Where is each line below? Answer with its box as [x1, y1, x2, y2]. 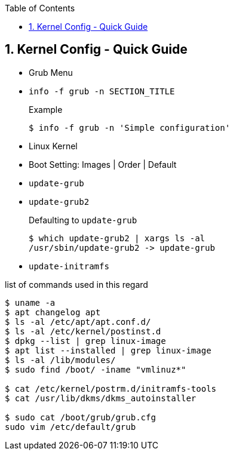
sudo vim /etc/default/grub [5, 422, 136, 432]
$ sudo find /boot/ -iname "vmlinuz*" [5, 364, 186, 374]
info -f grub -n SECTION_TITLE [29, 86, 175, 96]
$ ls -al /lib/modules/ [5, 355, 116, 365]
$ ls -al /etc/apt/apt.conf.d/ [5, 316, 151, 327]
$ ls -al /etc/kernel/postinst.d [5, 326, 161, 336]
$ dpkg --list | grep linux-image [5, 336, 166, 346]
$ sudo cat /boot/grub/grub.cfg [5, 412, 156, 422]
